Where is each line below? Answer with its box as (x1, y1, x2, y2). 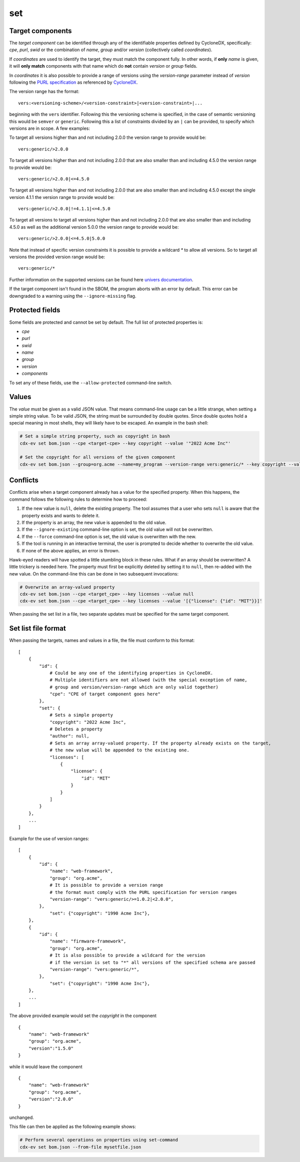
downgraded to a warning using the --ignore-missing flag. (9, 293, 136, 299)
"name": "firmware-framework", (49, 938, 126, 944)
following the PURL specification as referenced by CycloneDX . (9, 79, 138, 85)
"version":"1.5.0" (28, 1045, 74, 1051)
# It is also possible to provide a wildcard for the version (49, 952, 205, 958)
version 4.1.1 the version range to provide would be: (9, 194, 115, 200)
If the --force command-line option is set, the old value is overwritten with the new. (21, 533, 196, 539)
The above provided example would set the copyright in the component (9, 1013, 157, 1019)
